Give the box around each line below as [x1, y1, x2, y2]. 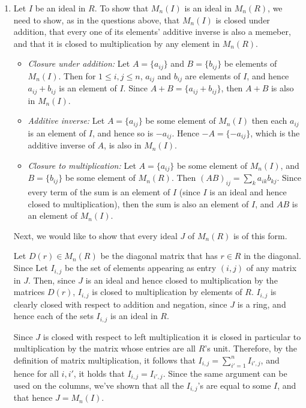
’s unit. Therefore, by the [205, 342, 298, 355]
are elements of [185, 69, 241, 82]
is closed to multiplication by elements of [92, 285, 242, 298]
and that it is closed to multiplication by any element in [13, 37, 220, 49]
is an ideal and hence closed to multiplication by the [85, 273, 278, 286]
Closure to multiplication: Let [28, 159, 136, 171]
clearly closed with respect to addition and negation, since [13, 297, 227, 310]
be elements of [224, 57, 277, 70]
